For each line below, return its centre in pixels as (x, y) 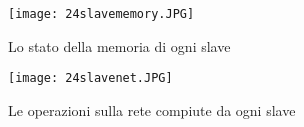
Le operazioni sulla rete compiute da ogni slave (152, 109)
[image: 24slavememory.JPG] (101, 14)
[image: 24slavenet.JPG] (90, 78)
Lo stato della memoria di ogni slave (119, 45)
